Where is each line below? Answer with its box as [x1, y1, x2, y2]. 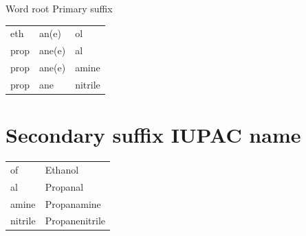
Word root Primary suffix [6, 1, 113, 15]
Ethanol [45, 162, 79, 176]
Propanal [45, 179, 84, 193]
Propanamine [45, 196, 101, 211]
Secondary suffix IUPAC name [6, 121, 301, 149]
